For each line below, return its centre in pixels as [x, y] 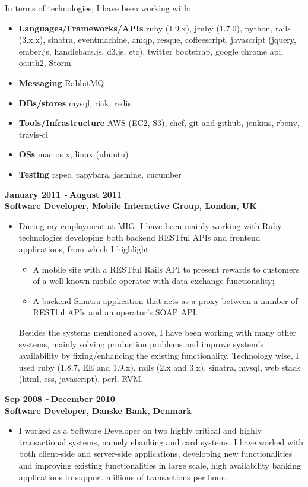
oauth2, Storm [45, 63]
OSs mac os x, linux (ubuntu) [74, 154]
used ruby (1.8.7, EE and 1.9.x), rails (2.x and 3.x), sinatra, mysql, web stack [160, 367]
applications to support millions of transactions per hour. [123, 477]
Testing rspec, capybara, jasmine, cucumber [100, 174]
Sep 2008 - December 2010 [60, 398]
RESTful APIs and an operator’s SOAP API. [115, 312]
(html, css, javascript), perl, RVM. [81, 379]
